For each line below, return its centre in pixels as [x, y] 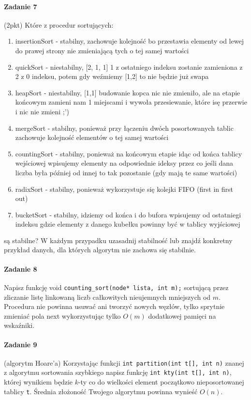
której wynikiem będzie [38, 382]
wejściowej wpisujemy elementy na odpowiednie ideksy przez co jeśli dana [124, 163]
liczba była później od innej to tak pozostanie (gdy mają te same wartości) [126, 172]
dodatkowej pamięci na [182, 315]
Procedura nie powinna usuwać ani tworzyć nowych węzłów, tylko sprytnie [114, 306]
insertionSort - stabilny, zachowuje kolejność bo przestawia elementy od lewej [129, 41]
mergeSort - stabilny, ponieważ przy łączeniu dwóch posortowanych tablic [124, 128]
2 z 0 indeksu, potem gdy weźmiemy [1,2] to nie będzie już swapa [112, 76]
